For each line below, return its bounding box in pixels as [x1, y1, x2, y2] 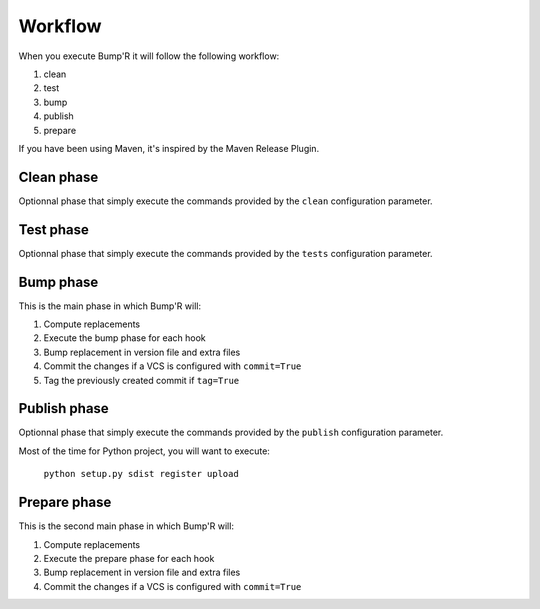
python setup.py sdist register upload [43, 468, 239, 480]
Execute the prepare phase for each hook [43, 552, 215, 564]
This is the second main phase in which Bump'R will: [18, 520, 235, 532]
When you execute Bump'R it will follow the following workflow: [18, 50, 280, 62]
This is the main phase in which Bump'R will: [18, 300, 202, 312]
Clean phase [18, 168, 99, 185]
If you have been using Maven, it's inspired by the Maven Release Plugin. [18, 142, 320, 154]
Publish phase [18, 400, 109, 417]
